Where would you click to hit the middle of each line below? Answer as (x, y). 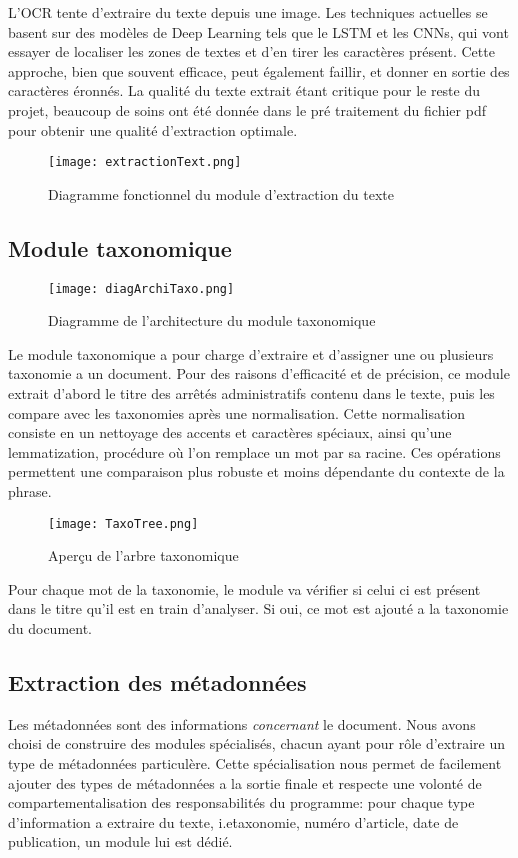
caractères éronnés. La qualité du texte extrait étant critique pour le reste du (244, 90)
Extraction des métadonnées (157, 682)
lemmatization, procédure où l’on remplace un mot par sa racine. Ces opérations (254, 451)
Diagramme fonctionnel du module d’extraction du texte (221, 193)
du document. (50, 628)
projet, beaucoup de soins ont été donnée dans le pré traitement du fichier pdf (247, 109)
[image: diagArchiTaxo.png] (141, 288)
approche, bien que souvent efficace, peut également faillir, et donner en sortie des (259, 70)
